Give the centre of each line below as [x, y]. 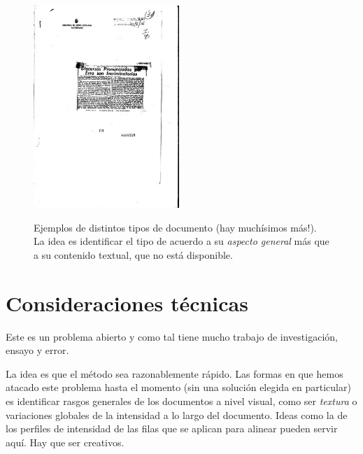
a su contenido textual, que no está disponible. [133, 254]
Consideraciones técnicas [127, 303]
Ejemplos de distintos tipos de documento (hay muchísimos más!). [175, 227]
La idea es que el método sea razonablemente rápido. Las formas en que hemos [175, 373]
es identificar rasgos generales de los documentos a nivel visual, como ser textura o [181, 400]
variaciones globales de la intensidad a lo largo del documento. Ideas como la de [177, 414]
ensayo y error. [37, 350]
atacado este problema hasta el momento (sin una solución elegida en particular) [178, 387]
